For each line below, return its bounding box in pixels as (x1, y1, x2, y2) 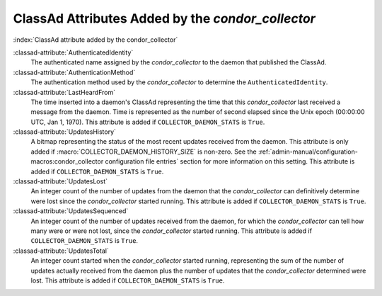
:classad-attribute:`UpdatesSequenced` (13, 207, 129, 215)
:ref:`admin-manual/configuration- (258, 147, 359, 156)
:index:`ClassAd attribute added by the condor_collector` (13, 35, 178, 44)
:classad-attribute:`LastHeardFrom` (13, 88, 116, 96)
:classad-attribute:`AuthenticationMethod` (13, 68, 136, 76)
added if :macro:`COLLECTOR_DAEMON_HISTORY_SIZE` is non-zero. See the (30, 147, 257, 156)
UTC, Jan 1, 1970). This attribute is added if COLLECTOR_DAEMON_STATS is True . (30, 118, 265, 126)
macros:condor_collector (30, 157, 104, 166)
